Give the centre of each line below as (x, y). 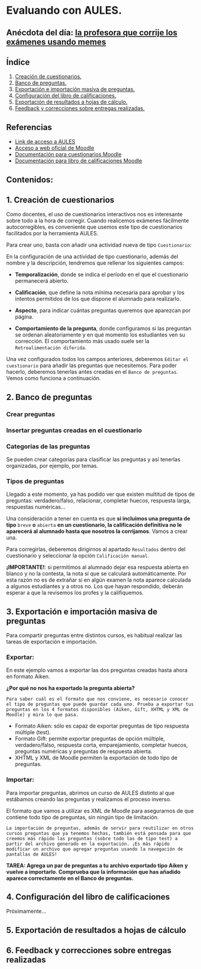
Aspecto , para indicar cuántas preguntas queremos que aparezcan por (103, 311)
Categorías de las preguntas (48, 446)
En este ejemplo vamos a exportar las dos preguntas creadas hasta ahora (97, 670)
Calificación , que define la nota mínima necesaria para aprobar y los (100, 293)
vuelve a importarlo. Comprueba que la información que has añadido (93, 871)
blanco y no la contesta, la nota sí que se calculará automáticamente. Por (96, 574)
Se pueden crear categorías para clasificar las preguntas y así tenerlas (93, 459)
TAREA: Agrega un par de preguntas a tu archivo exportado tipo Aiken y (97, 865)
